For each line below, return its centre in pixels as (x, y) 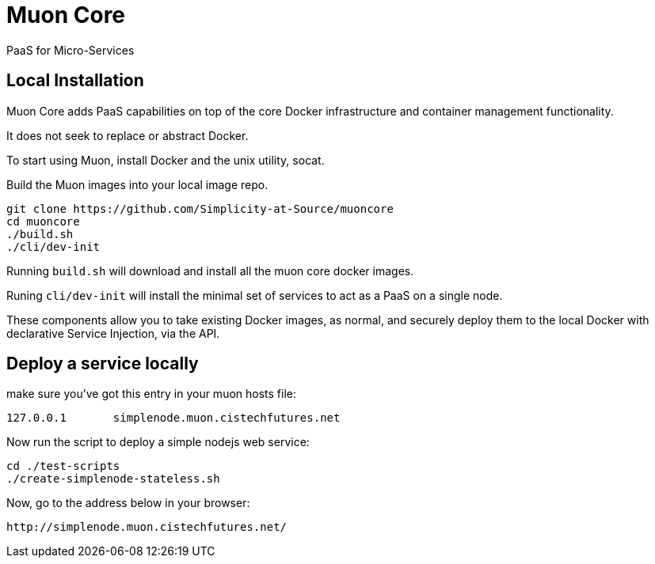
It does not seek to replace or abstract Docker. (128, 135)
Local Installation (75, 81)
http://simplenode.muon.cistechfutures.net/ (147, 527)
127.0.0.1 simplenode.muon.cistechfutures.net (173, 418)
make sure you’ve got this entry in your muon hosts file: (152, 394)
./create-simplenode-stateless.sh (113, 479)
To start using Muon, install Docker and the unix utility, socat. (166, 160)
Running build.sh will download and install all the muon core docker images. (210, 271)
